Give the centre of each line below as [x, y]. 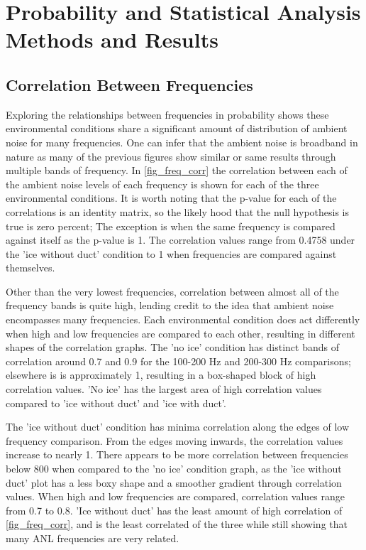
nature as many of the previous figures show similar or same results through [171, 156]
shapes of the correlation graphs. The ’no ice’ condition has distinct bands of [172, 347]
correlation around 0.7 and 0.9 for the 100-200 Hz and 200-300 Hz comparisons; [178, 361]
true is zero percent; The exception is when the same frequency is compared [171, 226]
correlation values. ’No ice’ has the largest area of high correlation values [164, 389]
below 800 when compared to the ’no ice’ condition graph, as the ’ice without [174, 469]
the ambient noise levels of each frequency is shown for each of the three [162, 184]
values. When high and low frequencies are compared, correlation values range [176, 496]
